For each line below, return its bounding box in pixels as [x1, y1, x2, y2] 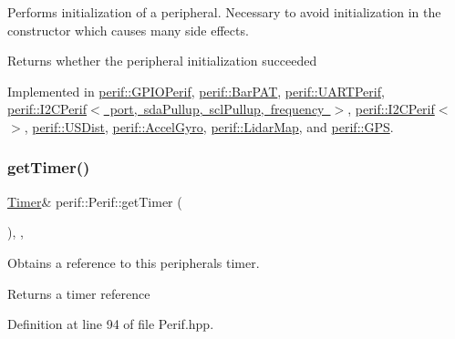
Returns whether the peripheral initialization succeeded [7, 51, 317, 70]
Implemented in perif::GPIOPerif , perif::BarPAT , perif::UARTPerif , [7, 81, 385, 100]
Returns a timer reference [7, 283, 150, 303]
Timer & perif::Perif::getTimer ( [7, 191, 182, 211]
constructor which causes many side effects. [7, 20, 249, 39]
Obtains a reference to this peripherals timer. [7, 252, 260, 272]
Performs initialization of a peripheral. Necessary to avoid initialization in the [7, 3, 441, 21]
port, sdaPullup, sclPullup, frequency [109, 99, 325, 118]
